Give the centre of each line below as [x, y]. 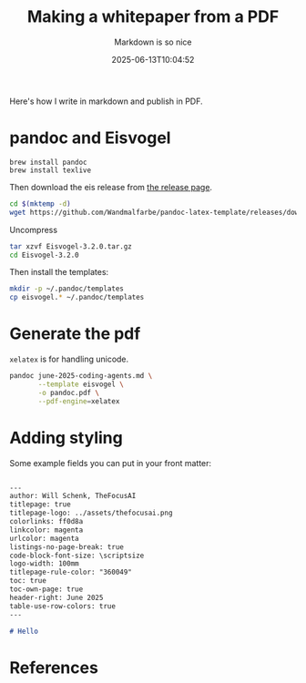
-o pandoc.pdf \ [69, 392]
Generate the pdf [75, 334]
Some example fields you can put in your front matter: [111, 463]
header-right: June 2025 [56, 597]
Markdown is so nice [153, 42]
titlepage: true [40, 505]
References [54, 668]
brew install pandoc [49, 162]
